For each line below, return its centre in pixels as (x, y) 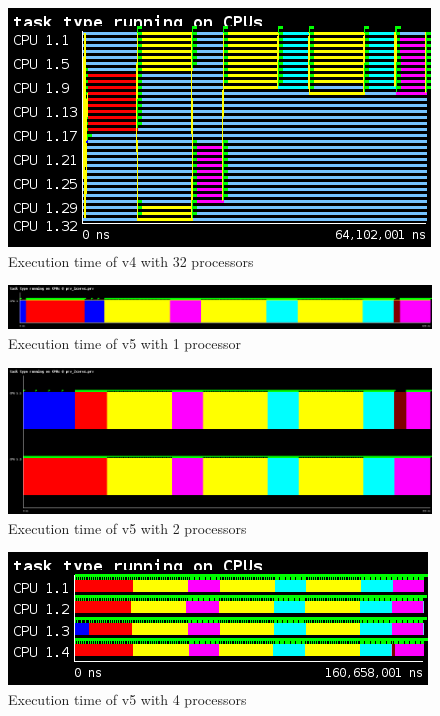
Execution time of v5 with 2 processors (127, 527)
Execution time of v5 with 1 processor (124, 343)
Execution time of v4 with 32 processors (131, 260)
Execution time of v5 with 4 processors (127, 699)
